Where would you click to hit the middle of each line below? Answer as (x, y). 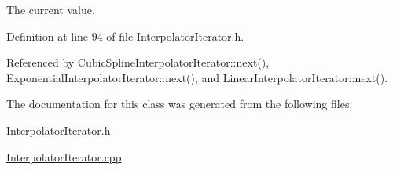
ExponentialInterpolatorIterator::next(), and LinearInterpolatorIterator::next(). (197, 77)
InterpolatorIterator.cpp (64, 156)
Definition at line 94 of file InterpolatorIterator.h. (125, 36)
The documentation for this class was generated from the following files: (180, 104)
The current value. (51, 9)
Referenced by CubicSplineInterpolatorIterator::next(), (138, 62)
